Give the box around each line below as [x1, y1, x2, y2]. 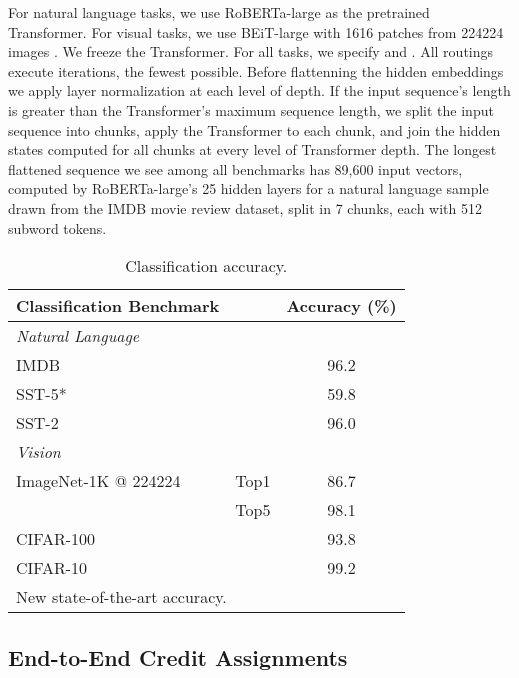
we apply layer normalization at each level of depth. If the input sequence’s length [8, 80, 511, 101]
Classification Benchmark [16, 294, 220, 318]
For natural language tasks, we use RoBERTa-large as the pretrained [8, 2, 430, 22]
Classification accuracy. [125, 254, 288, 278]
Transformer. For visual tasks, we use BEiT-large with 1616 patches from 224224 [8, 21, 504, 42]
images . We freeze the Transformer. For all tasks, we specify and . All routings [8, 41, 494, 62]
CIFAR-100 [16, 527, 96, 551]
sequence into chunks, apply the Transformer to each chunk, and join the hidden [8, 119, 501, 140]
